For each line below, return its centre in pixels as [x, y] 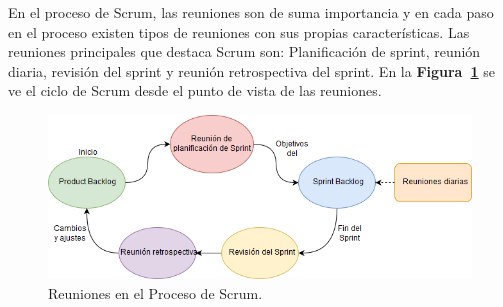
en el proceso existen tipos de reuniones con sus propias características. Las [239, 31]
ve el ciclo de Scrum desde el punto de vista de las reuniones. [195, 90]
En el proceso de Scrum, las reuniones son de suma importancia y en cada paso [251, 12]
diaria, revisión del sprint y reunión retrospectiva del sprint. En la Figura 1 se [251, 70]
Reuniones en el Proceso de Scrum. [155, 292]
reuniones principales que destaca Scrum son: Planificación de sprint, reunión [244, 51]
